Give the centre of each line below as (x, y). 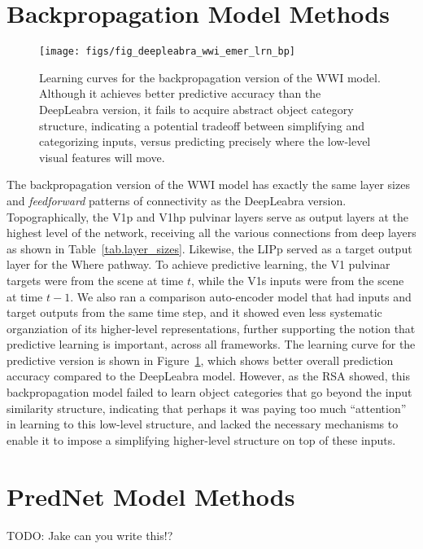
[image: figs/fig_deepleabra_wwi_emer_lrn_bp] (167, 52)
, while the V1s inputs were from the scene (297, 280)
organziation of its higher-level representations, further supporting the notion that (211, 328)
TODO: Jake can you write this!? (90, 535)
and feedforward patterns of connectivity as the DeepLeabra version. (177, 200)
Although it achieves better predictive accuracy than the (180, 93)
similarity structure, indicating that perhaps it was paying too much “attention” (207, 408)
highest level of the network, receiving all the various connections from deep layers (211, 233)
